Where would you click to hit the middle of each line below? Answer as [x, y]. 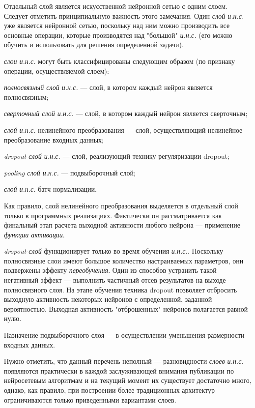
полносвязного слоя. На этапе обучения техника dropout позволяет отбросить [121, 289]
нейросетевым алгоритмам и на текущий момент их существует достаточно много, [128, 380]
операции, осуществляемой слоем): [57, 71]
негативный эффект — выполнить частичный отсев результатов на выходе [115, 280]
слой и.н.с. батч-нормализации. [50, 189]
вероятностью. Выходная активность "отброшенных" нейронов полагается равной [126, 308]
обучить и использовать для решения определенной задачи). [94, 44]
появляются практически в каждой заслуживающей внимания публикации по [119, 370]
